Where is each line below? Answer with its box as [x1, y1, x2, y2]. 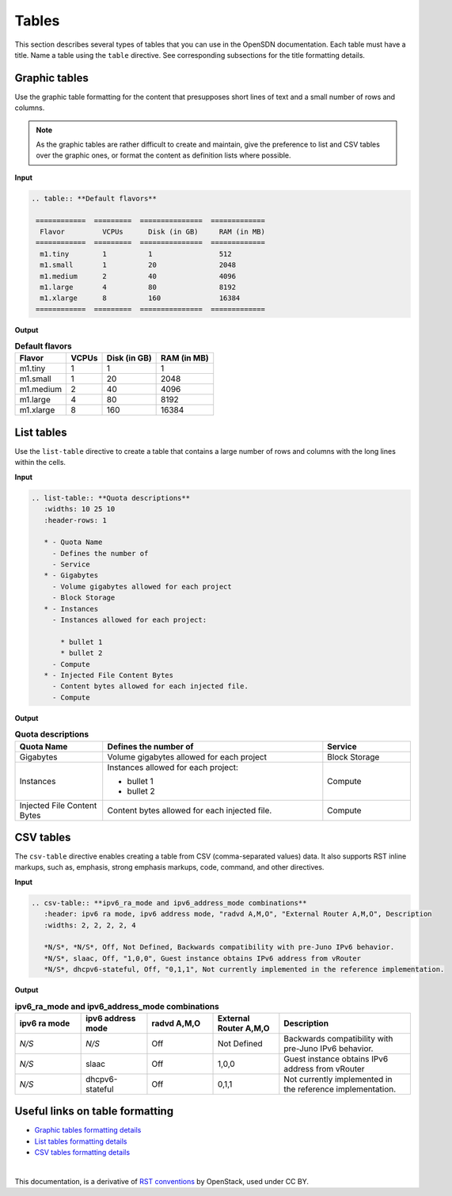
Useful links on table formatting [14, 1105, 174, 1118]
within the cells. [14, 458, 66, 467]
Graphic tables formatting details [34, 1126, 142, 1135]
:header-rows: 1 [44, 516, 107, 524]
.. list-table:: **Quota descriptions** [31, 493, 190, 502]
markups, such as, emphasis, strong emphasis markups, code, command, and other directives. [14, 863, 325, 872]
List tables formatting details [34, 1137, 127, 1146]
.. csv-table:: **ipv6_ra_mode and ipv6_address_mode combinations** [31, 898, 307, 907]
